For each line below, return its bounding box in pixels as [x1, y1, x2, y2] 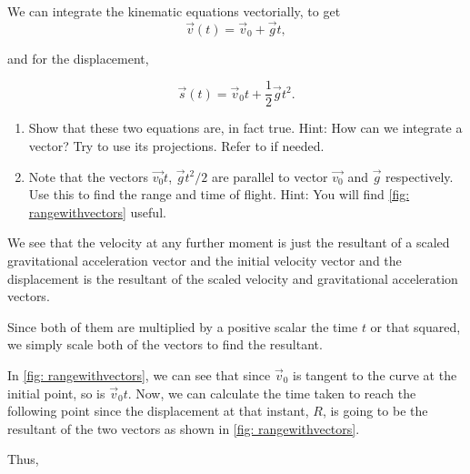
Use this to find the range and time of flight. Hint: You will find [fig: [28, 185, 410, 204]
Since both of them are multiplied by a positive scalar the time [7, 317, 358, 336]
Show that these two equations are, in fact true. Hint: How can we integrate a [28, 118, 463, 137]
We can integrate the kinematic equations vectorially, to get [7, 2, 341, 20]
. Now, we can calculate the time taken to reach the [127, 383, 416, 402]
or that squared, [370, 317, 461, 336]
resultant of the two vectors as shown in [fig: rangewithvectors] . [7, 419, 360, 438]
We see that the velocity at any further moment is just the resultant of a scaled [7, 233, 450, 252]
